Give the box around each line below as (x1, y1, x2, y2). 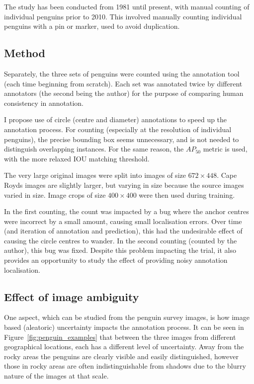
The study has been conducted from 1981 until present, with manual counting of (4, 1, 250, 11)
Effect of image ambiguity (4, 289, 139, 304)
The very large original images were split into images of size (4, 170, 186, 180)
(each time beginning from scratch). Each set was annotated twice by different (4, 78, 243, 88)
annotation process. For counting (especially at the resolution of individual (4, 124, 232, 134)
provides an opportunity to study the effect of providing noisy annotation (4, 255, 228, 265)
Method (4, 45, 45, 61)
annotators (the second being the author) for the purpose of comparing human (4, 88, 244, 98)
